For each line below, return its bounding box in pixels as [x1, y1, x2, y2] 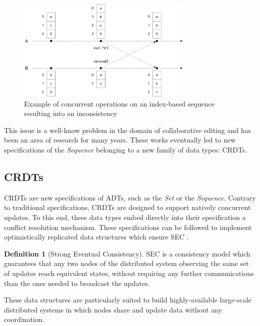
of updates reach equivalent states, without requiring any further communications [4, 268, 254, 278]
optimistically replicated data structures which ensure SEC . [4, 231, 189, 242]
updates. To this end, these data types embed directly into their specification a [4, 212, 246, 222]
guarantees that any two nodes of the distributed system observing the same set [4, 258, 249, 268]
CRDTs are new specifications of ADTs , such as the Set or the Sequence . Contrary [4, 192, 256, 202]
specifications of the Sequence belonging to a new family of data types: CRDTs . [4, 144, 247, 155]
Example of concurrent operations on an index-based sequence [24, 98, 214, 108]
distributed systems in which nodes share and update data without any [4, 304, 222, 314]
